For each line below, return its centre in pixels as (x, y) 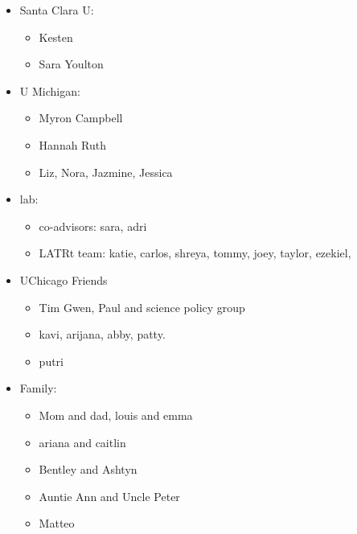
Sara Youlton (71, 64)
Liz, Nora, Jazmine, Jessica (106, 172)
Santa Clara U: (57, 10)
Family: (38, 388)
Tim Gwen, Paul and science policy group (142, 307)
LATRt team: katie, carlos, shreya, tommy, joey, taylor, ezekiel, (195, 253)
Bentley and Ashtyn (88, 469)
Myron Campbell (81, 118)
